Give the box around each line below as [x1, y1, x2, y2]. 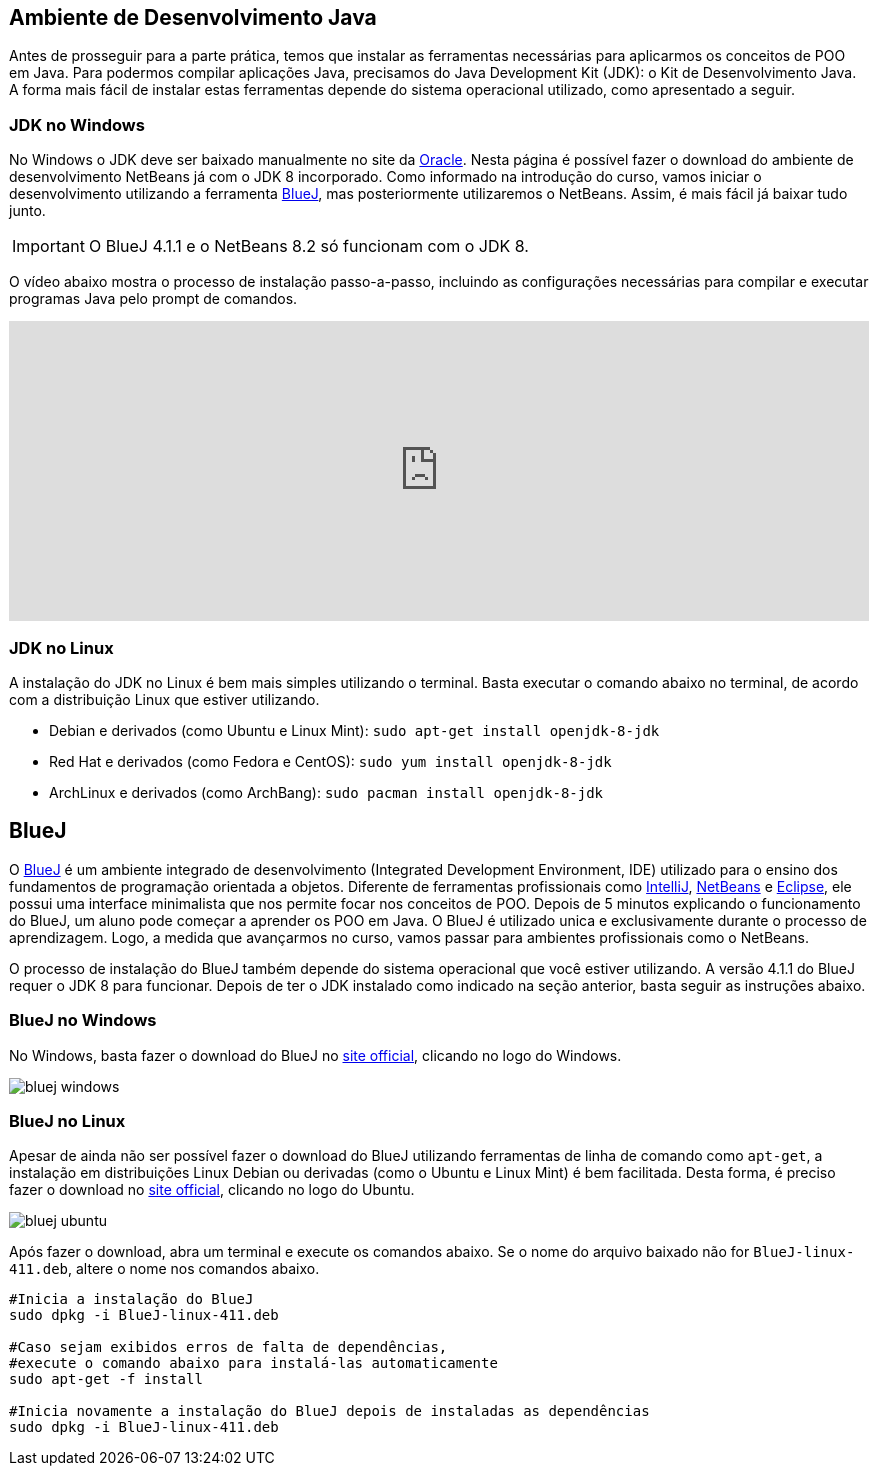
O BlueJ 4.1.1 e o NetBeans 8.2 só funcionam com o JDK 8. [88, 236, 529, 257]
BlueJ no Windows [9, 1010, 157, 1031]
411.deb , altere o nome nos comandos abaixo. [9, 1260, 320, 1278]
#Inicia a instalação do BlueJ [9, 1291, 254, 1308]
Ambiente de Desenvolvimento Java [9, 5, 377, 30]
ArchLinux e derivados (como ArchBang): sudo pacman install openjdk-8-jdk [49, 783, 604, 801]
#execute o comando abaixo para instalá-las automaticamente [9, 1355, 498, 1372]
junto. [9, 202, 46, 220]
